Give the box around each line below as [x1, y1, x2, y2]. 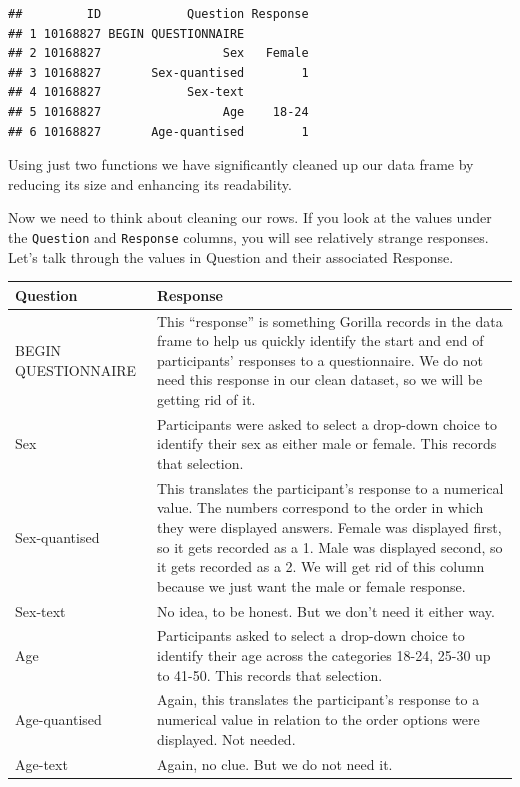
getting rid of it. [157, 388, 256, 409]
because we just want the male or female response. [157, 575, 466, 596]
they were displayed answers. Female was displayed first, [157, 516, 502, 537]
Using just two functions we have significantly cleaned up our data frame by [8, 154, 474, 175]
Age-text [15, 753, 68, 774]
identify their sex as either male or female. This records [157, 433, 497, 454]
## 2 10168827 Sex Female [8, 46, 309, 61]
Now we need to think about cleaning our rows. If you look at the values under [8, 207, 492, 228]
